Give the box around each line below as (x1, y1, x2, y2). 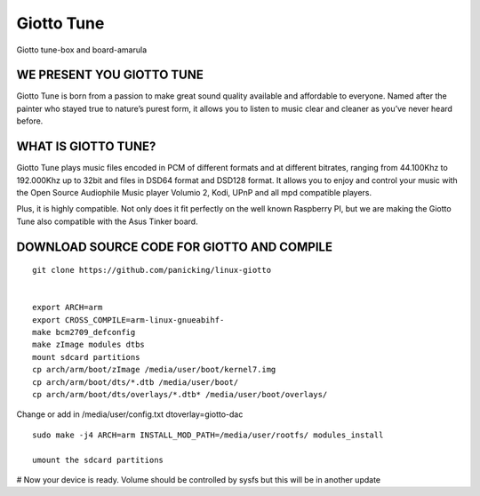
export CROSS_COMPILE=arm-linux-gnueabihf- (32, 315, 225, 324)
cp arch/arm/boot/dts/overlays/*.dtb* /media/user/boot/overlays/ (32, 389, 328, 400)
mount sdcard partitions (32, 352, 140, 362)
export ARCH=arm (32, 302, 103, 313)
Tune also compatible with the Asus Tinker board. (16, 216, 199, 227)
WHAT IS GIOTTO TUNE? (16, 139, 156, 155)
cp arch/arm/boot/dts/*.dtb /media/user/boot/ (32, 377, 239, 387)
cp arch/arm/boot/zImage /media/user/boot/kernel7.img (32, 364, 276, 375)
